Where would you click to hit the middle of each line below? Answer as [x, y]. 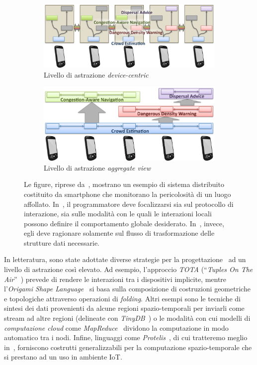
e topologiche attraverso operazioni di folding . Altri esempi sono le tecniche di [122, 298]
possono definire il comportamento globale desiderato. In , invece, [124, 223]
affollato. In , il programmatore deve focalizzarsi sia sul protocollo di [129, 204]
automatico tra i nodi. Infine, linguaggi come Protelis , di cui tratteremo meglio [126, 337]
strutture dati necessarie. [62, 242]
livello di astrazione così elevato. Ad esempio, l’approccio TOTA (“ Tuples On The [128, 269]
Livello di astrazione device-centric [96, 74]
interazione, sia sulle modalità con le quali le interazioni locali [118, 214]
